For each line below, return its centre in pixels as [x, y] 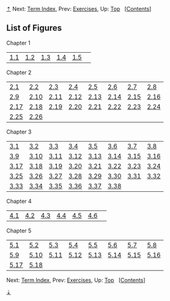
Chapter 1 [18, 43]
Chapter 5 [19, 231]
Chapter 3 [19, 132]
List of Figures [34, 28]
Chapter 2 [19, 72]
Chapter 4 [19, 201]
